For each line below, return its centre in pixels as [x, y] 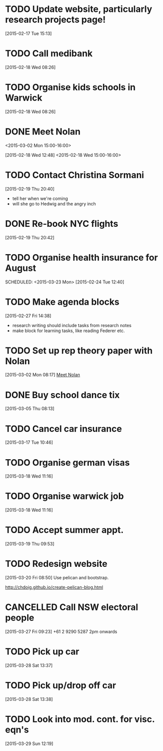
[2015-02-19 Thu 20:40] [30, 189]
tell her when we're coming [40, 198]
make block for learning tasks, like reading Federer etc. [69, 331]
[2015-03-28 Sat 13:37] [29, 665]
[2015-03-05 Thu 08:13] [30, 409]
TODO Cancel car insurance [64, 429]
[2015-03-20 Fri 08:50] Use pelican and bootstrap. [57, 578]
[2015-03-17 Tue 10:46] [29, 442]
